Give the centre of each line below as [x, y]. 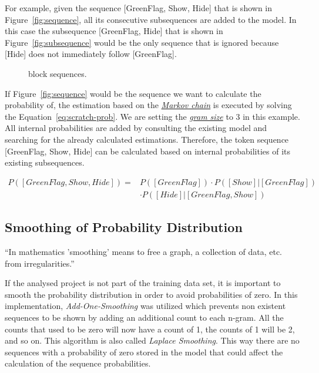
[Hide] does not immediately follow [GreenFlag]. [91, 54]
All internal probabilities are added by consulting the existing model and [136, 128]
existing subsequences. [45, 162]
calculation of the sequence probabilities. [78, 363]
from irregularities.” [40, 263]
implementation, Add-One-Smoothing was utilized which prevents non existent [145, 306]
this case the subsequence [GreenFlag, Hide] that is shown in [114, 31]
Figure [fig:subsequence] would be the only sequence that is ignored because [142, 42]
